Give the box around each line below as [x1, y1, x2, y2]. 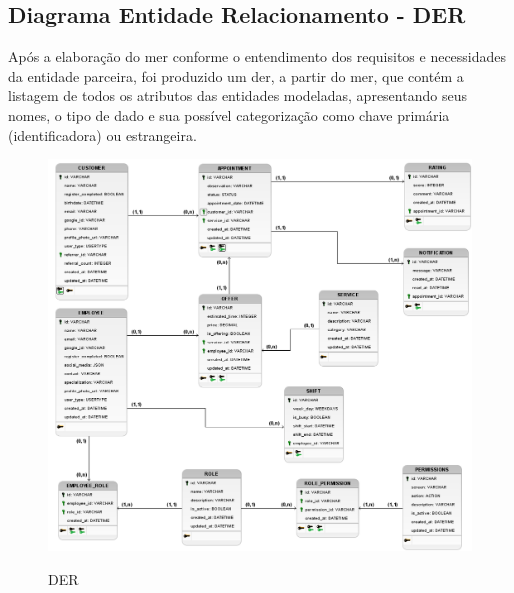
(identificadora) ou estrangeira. [8, 124, 197, 145]
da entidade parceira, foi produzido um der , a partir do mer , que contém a [8, 65, 464, 86]
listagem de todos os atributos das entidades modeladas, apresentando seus [8, 85, 467, 106]
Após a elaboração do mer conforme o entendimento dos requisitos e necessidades [8, 46, 507, 67]
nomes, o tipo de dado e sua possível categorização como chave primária [8, 104, 450, 125]
